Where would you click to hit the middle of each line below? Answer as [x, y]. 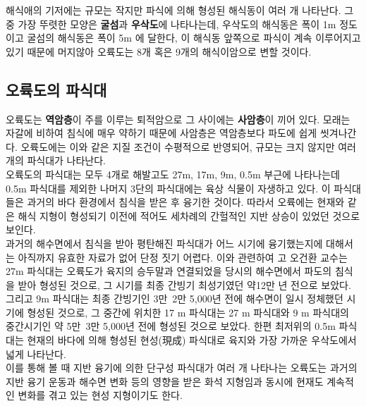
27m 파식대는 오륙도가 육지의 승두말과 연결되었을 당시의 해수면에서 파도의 [169, 271]
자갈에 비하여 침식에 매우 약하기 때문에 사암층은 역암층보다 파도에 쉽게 [161, 133]
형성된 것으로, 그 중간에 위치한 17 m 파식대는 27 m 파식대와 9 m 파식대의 [188, 312]
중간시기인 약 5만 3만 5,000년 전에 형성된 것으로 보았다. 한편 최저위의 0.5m [171, 326]
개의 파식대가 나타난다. [56, 160]
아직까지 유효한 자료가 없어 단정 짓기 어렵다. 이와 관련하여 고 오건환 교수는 [183, 257]
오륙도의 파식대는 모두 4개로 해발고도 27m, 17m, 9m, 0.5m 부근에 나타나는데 [173, 174]
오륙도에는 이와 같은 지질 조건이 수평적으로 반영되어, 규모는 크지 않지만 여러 [188, 146]
